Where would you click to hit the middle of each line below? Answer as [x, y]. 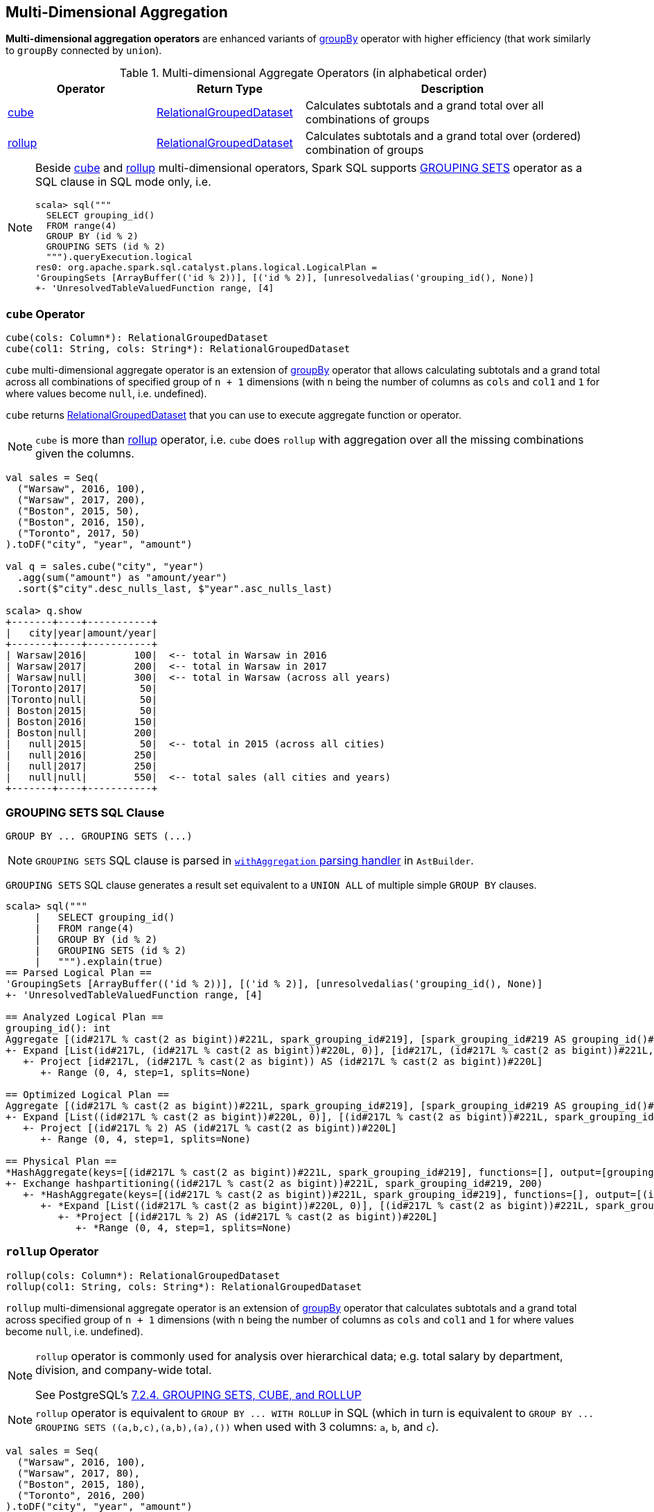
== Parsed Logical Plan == [79, 972]
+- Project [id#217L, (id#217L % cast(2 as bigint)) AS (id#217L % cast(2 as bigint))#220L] [283, 1061]
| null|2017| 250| [82, 766]
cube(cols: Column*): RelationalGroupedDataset [137, 338]
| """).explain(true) [99, 961]
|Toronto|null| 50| [82, 700]
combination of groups [365, 150]
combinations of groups [368, 120]
